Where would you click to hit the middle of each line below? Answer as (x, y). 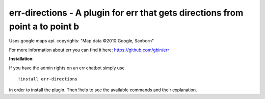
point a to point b (44, 26)
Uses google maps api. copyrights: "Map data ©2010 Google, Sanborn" (81, 41)
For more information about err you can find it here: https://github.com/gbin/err (89, 50)
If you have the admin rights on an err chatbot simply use (67, 68)
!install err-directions (48, 79)
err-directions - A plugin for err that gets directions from (126, 13)
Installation (21, 59)
